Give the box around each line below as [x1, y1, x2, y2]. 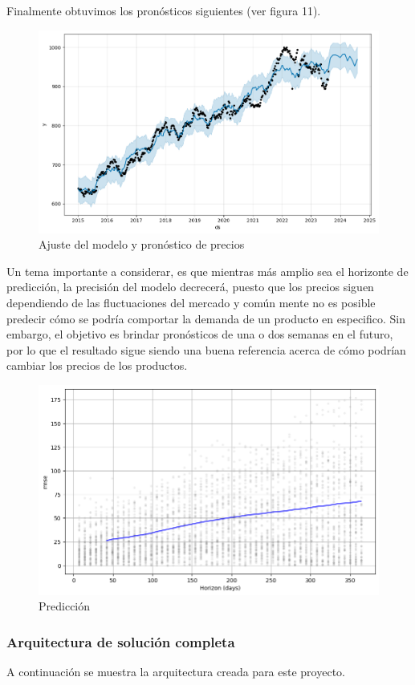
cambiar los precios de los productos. [6, 357, 188, 374]
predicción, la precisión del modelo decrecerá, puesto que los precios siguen [6, 278, 374, 295]
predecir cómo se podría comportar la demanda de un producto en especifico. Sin [6, 310, 406, 326]
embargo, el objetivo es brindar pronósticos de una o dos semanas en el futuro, [6, 326, 393, 342]
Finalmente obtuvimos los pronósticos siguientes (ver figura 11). [6, 2, 321, 18]
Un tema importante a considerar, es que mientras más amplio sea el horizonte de [6, 262, 409, 279]
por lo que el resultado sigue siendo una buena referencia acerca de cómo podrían [6, 341, 406, 358]
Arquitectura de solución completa [6, 631, 235, 651]
